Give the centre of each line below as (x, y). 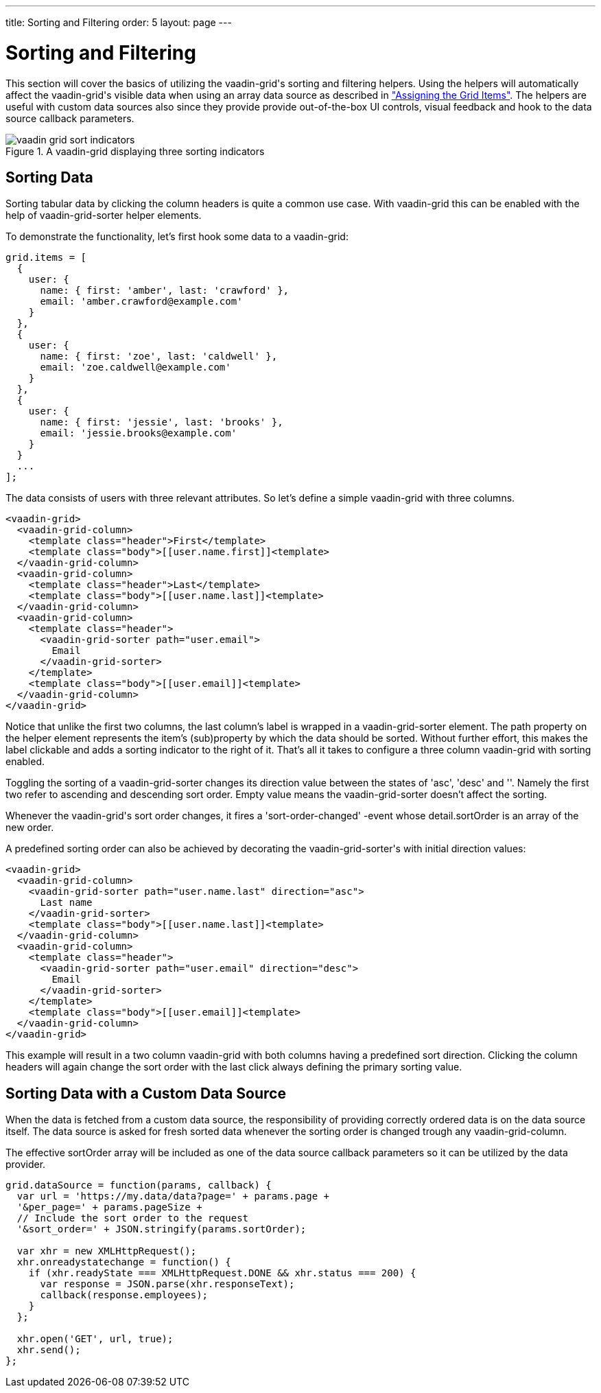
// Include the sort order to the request (133, 1218)
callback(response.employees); (124, 1295)
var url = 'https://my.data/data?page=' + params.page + (173, 1196)
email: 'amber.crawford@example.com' (141, 302)
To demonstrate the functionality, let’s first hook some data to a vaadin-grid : (177, 237)
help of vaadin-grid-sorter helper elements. (104, 215)
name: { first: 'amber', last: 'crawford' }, (165, 291)
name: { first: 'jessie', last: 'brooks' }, (162, 422)
